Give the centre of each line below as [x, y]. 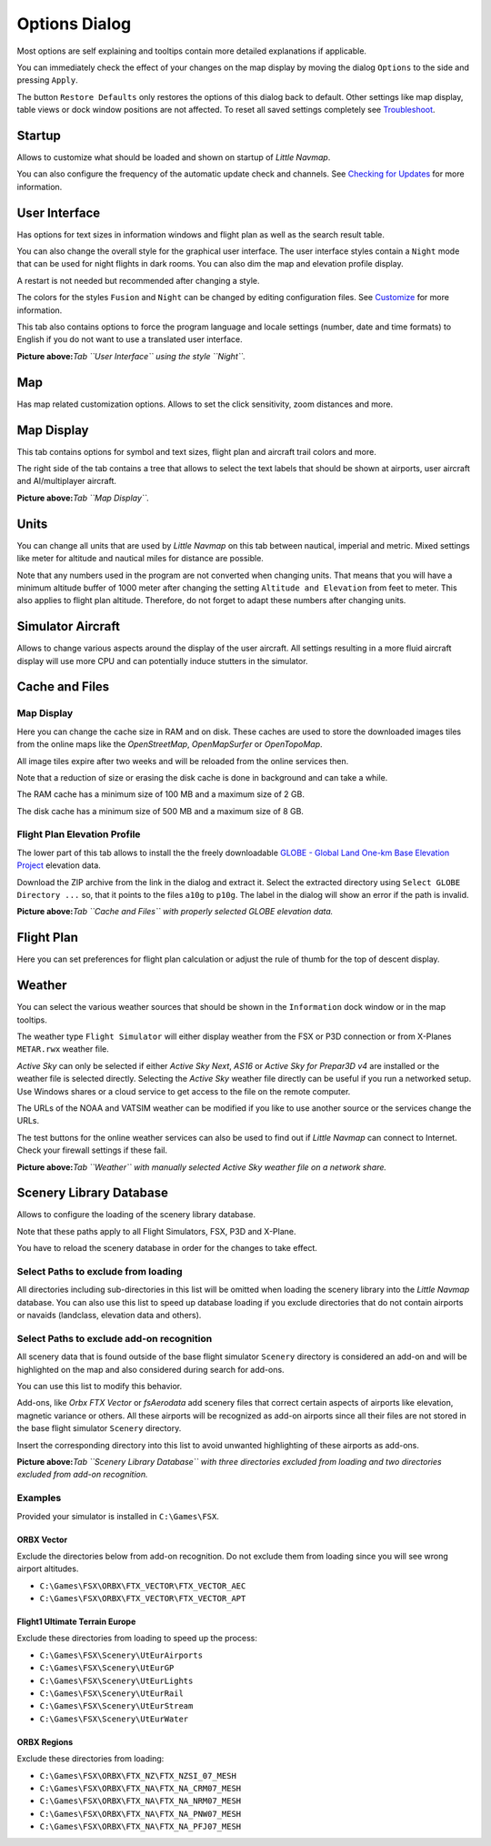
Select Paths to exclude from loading [100, 1271]
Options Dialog [74, 24]
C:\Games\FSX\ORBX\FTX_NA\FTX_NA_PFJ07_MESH [140, 1827]
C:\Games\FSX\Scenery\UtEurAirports [121, 1655]
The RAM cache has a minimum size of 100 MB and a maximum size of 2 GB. [160, 794]
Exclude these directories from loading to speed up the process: [137, 1639]
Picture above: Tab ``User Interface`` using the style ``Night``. [131, 356]
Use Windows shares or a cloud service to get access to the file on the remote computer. [184, 1091]
